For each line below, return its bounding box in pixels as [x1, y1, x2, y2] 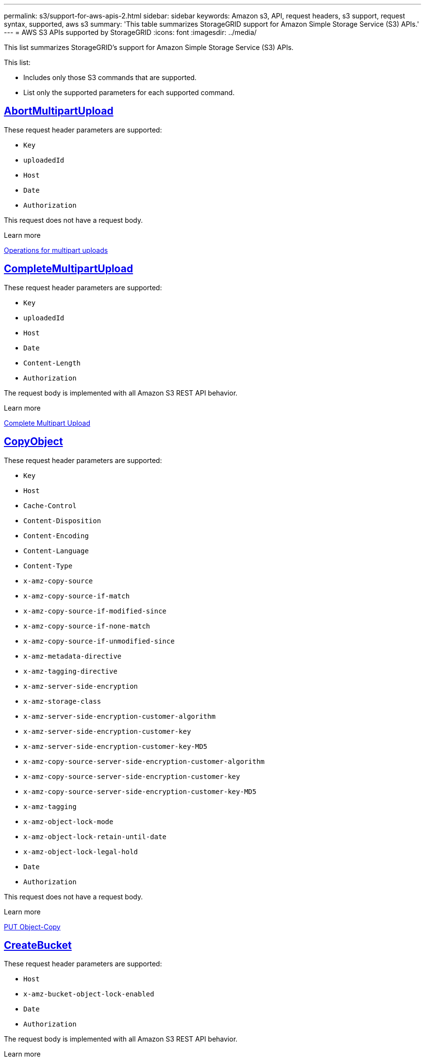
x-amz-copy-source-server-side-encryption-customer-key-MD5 [23, 787, 257, 795]
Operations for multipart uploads [4, 246, 108, 254]
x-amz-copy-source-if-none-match [23, 622, 150, 630]
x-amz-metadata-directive [23, 652, 122, 660]
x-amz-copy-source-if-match [23, 592, 130, 600]
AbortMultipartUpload [4, 105, 114, 117]
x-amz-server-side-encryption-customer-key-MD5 [23, 742, 208, 750]
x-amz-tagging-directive [23, 667, 117, 675]
